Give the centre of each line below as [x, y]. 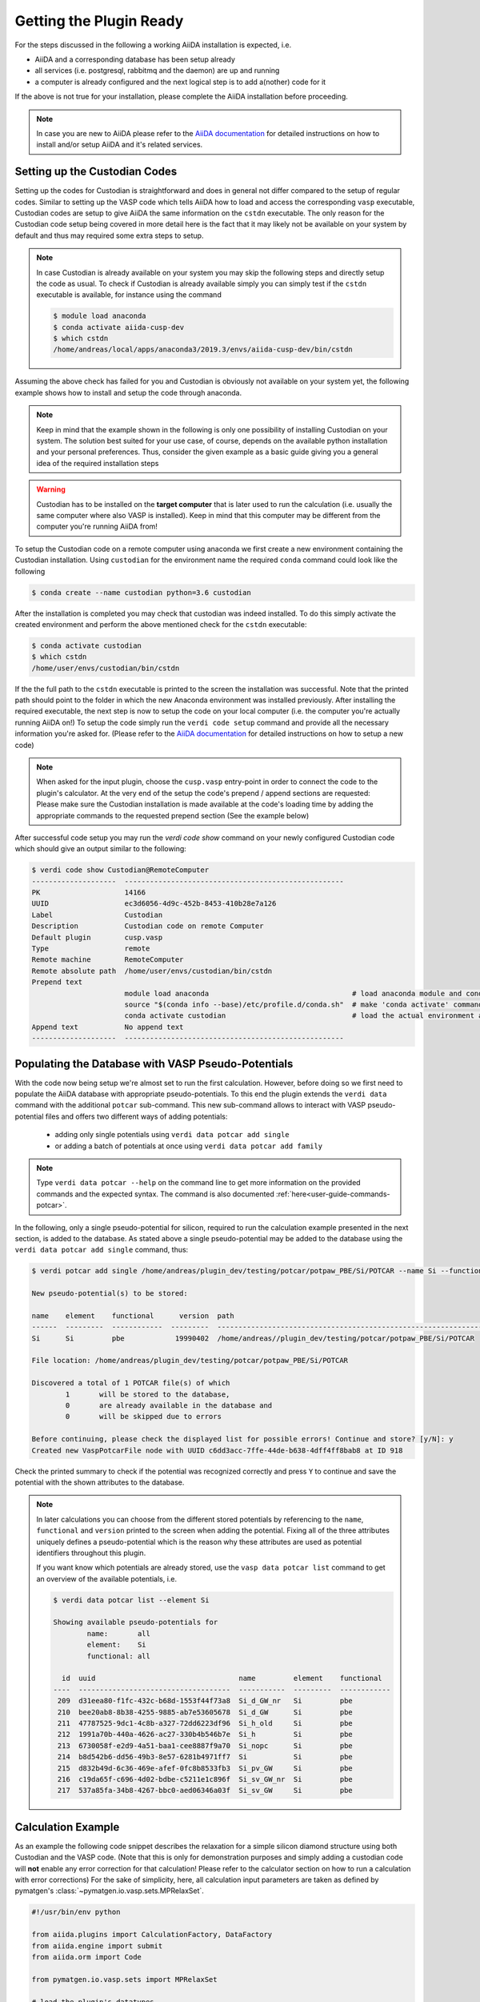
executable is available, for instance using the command [129, 295]
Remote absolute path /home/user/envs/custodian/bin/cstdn [152, 971]
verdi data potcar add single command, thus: [102, 1250]
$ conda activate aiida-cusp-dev [118, 327]
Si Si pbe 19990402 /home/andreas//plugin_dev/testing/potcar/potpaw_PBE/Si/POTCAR [253, 1338]
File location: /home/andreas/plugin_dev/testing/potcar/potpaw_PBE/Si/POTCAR [190, 1361]
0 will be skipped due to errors [143, 1417]
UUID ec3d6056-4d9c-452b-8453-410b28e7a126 [154, 904]
